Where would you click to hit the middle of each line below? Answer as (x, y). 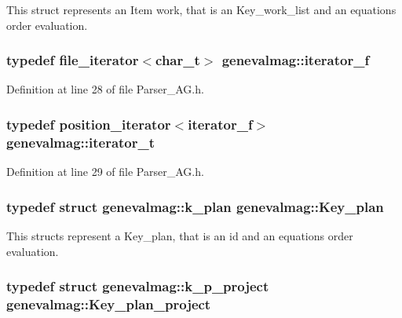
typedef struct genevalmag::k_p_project (138, 286)
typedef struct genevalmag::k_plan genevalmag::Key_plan (195, 206)
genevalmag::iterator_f (296, 60)
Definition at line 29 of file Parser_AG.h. (105, 172)
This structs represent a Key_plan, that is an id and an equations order (180, 235)
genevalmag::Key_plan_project (109, 303)
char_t (178, 60)
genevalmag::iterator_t (81, 142)
